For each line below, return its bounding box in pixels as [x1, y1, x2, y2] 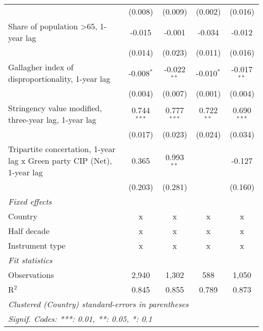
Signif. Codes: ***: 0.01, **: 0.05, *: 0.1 [8, 313, 152, 324]
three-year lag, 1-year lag [8, 114, 97, 125]
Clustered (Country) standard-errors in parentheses [8, 298, 189, 310]
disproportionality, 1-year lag [8, 73, 111, 84]
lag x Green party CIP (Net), [8, 155, 112, 166]
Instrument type [8, 240, 66, 251]
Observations [8, 269, 54, 280]
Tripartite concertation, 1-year [8, 143, 116, 155]
